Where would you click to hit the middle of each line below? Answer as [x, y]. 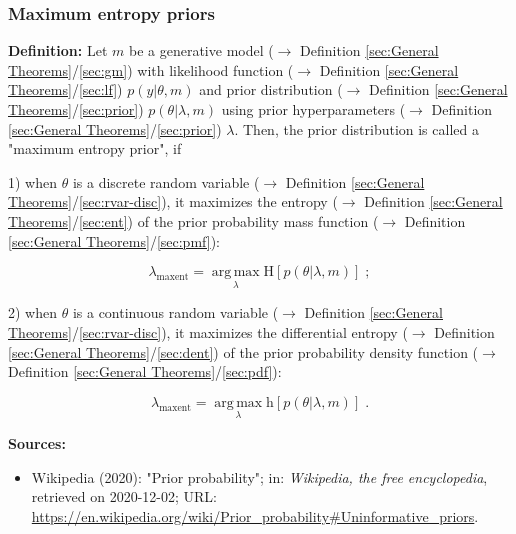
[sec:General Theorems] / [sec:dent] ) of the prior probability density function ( [243, 351]
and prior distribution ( [271, 89]
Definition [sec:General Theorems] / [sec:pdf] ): [145, 371]
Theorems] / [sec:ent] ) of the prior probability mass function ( [193, 220]
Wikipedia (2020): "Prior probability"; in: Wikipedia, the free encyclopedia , [259, 476]
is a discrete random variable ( [166, 181]
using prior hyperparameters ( [313, 109]
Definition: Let [58, 50]
